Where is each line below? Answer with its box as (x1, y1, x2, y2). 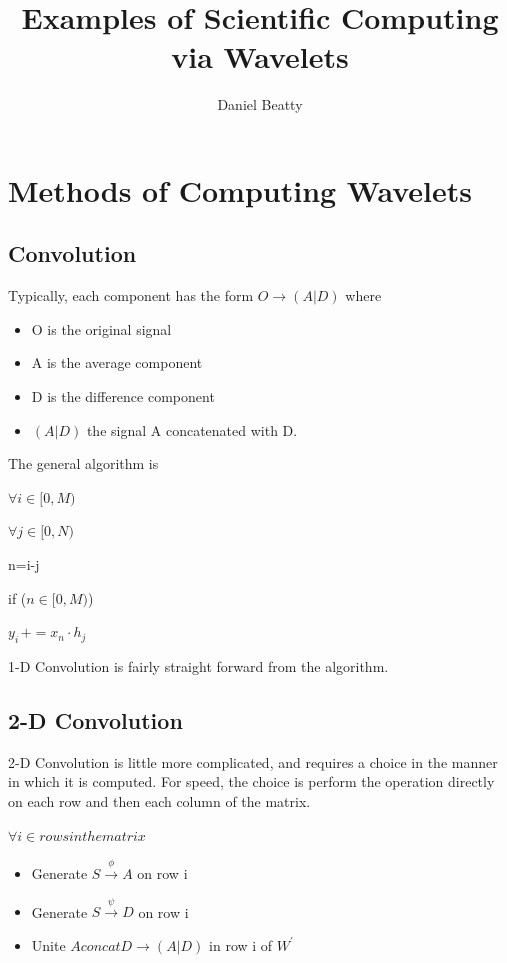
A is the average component (31, 352, 203, 373)
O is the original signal (31, 318, 172, 339)
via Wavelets (171, 36, 349, 77)
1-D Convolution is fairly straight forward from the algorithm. (8, 656, 389, 677)
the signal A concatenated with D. (86, 419, 298, 440)
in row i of (209, 934, 273, 955)
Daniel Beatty (217, 94, 303, 115)
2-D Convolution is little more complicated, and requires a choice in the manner (8, 751, 498, 772)
